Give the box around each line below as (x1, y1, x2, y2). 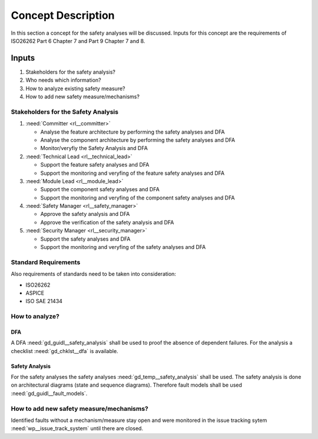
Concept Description (11, 9, 115, 22)
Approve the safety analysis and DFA (40, 211, 130, 218)
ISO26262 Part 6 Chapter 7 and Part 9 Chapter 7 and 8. (11, 37, 145, 44)
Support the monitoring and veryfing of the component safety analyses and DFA (40, 194, 235, 201)
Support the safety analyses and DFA (40, 235, 131, 242)
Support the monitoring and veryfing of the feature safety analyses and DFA (40, 169, 225, 177)
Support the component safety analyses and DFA (40, 186, 160, 193)
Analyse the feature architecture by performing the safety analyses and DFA (40, 128, 225, 135)
